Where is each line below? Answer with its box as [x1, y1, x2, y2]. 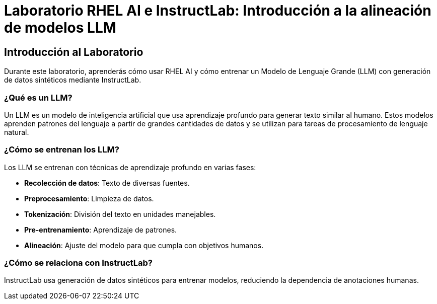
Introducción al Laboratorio [4, 45, 143, 58]
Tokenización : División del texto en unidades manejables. [24, 209, 216, 218]
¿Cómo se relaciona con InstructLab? [4, 258, 153, 268]
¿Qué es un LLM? [4, 92, 72, 103]
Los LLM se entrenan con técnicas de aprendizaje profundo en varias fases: [4, 163, 256, 172]
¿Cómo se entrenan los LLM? [4, 144, 119, 155]
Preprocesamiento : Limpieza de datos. [24, 194, 154, 203]
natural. [4, 127, 29, 136]
